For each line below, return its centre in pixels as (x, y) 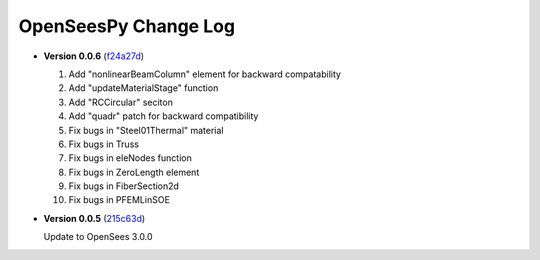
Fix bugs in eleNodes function (130, 158)
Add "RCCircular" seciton (121, 102)
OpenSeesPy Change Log (126, 26)
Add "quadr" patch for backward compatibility (163, 116)
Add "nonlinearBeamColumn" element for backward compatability (205, 74)
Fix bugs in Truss (104, 144)
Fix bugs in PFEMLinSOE (119, 200)
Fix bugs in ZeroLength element (134, 172)
